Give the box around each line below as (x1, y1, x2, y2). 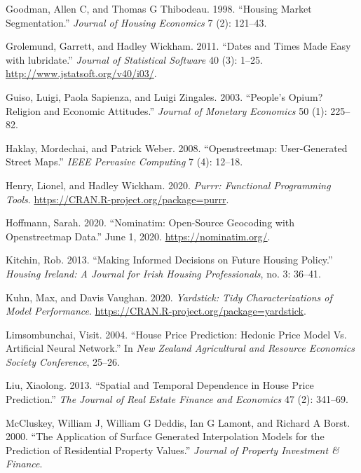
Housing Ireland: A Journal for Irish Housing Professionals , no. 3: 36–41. (6, 266, 321, 280)
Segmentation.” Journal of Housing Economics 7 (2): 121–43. (6, 15, 267, 29)
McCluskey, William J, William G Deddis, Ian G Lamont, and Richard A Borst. (6, 415, 350, 430)
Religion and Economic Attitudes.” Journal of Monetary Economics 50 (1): (6, 103, 327, 118)
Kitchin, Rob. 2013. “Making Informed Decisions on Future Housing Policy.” (6, 252, 333, 267)
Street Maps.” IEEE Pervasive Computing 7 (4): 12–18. (6, 154, 243, 169)
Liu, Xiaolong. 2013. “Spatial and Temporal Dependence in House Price (6, 378, 314, 392)
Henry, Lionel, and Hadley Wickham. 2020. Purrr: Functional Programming (6, 177, 331, 192)
